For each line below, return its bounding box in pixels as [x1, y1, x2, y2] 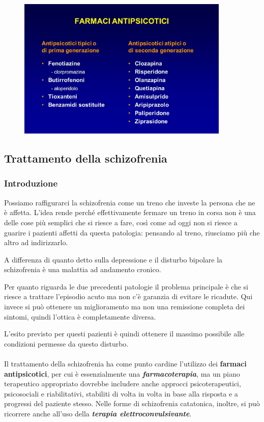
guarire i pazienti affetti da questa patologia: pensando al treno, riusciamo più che [4, 227, 260, 238]
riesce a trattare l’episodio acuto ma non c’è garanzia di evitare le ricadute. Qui [4, 291, 253, 302]
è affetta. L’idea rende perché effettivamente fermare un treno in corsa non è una [4, 207, 256, 218]
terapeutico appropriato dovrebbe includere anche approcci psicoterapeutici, [4, 378, 241, 389]
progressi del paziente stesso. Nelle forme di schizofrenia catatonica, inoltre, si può [4, 398, 260, 409]
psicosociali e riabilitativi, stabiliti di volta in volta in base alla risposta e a [4, 388, 238, 399]
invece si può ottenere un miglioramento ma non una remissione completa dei [4, 301, 245, 312]
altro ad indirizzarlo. [4, 237, 68, 248]
